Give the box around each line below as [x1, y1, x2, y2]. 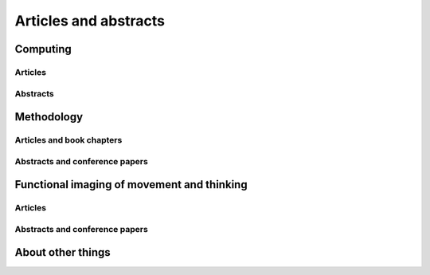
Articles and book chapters [14, 135, 123, 146]
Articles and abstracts [14, 12, 166, 29]
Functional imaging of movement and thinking [14, 178, 248, 191]
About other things [14, 246, 111, 259]
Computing [14, 42, 72, 56]
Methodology [14, 110, 84, 124]
